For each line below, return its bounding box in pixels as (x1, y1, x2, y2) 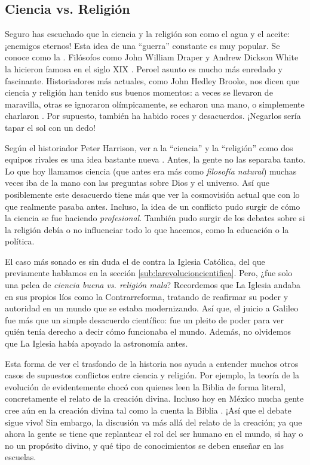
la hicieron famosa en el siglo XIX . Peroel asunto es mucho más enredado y (5, 62, 283, 75)
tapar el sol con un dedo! (5, 121, 96, 133)
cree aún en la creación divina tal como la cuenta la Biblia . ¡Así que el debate (5, 404, 291, 417)
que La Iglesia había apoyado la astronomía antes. (5, 337, 188, 350)
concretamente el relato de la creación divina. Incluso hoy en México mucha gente (5, 392, 304, 405)
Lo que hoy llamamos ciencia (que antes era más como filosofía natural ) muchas (5, 164, 297, 177)
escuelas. (5, 451, 36, 463)
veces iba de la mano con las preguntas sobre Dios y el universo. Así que (5, 176, 269, 189)
